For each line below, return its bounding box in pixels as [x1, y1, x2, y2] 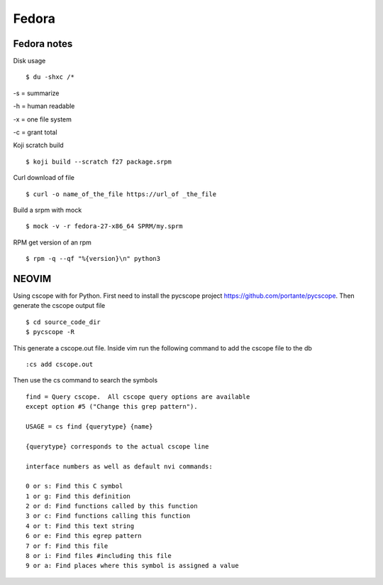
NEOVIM [13, 272, 52, 284]
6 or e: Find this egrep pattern [26, 532, 142, 540]
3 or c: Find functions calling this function [26, 512, 191, 520]
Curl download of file [13, 173, 74, 182]
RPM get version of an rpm [13, 238, 92, 247]
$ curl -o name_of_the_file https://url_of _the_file [26, 190, 216, 198]
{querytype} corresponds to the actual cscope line [26, 442, 209, 451]
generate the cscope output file [13, 301, 106, 310]
